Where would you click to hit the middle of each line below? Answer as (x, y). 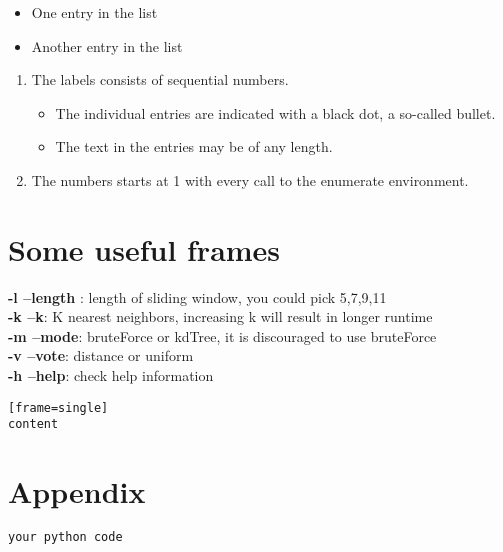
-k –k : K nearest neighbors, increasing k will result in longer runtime (220, 316)
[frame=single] (58, 407)
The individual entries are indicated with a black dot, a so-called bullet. (275, 112)
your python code (65, 537)
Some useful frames (144, 248)
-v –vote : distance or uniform (101, 355)
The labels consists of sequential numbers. (160, 79)
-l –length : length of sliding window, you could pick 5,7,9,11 (197, 296)
